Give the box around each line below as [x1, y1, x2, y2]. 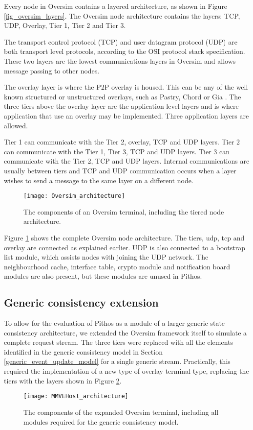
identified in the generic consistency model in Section [4, 346, 163, 357]
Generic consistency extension [4, 295, 159, 310]
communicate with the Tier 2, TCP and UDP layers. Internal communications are [4, 156, 250, 166]
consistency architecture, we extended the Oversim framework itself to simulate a [4, 327, 247, 337]
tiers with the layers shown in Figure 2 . [4, 375, 122, 385]
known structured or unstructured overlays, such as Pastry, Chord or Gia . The [4, 91, 241, 101]
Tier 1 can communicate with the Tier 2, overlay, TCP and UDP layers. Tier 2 [4, 137, 240, 147]
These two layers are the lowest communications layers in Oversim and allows [4, 55, 236, 66]
